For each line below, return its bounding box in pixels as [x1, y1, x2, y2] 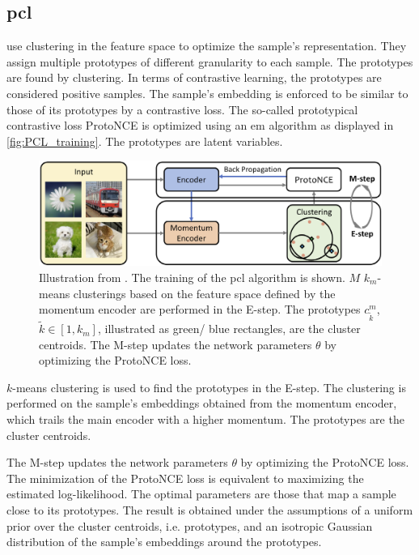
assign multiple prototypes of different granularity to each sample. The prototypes [6, 53, 413, 70]
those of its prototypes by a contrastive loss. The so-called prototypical [6, 100, 358, 117]
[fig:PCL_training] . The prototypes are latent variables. [6, 132, 283, 149]
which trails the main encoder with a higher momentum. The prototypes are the [6, 411, 404, 428]
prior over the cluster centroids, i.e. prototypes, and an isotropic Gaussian [6, 517, 373, 534]
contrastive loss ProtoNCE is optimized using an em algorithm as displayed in [6, 117, 394, 134]
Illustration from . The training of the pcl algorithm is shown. [39, 268, 345, 285]
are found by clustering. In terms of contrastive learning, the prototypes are [6, 69, 382, 86]
